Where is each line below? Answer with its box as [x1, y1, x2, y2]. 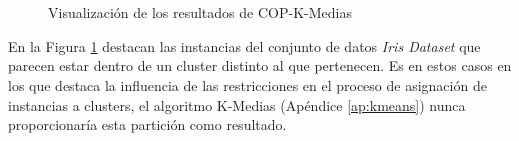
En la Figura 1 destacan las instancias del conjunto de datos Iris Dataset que [8, 35, 481, 56]
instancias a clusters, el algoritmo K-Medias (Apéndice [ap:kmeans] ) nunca [8, 94, 466, 115]
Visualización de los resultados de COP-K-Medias [48, 2, 352, 23]
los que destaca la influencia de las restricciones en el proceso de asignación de [8, 74, 487, 95]
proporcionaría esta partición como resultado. [8, 114, 287, 135]
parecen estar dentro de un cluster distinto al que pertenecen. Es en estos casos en [8, 55, 512, 76]
